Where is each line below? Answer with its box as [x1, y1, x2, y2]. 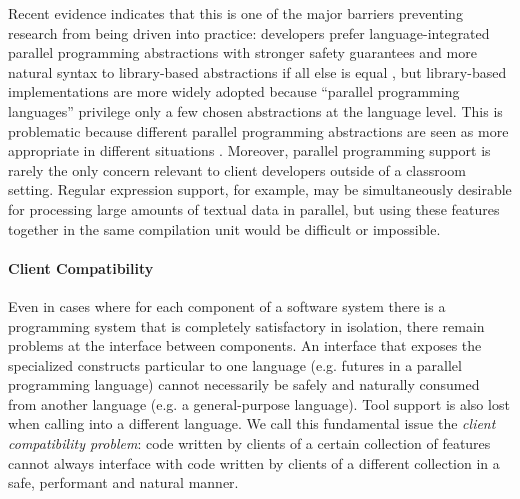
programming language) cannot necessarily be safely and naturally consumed [8, 374, 480, 395]
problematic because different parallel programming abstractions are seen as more [8, 120, 509, 141]
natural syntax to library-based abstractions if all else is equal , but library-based [8, 61, 507, 82]
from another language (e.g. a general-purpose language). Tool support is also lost [8, 393, 510, 414]
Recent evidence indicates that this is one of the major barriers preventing [8, 3, 463, 23]
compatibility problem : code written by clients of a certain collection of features [8, 433, 491, 454]
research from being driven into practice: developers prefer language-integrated [8, 22, 490, 43]
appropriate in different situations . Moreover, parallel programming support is [8, 140, 491, 161]
